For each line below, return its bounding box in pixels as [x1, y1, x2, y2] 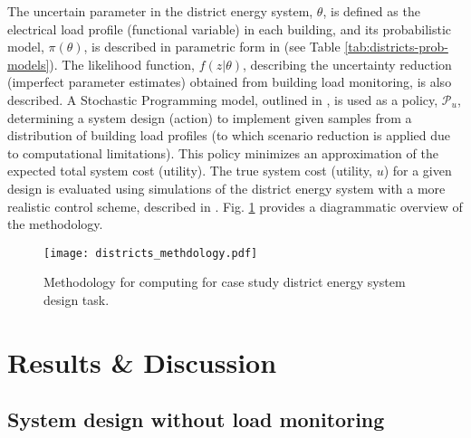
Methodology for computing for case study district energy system [43, 272, 406, 291]
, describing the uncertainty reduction [243, 54, 452, 73]
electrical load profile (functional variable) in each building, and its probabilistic [7, 19, 451, 38]
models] [7, 54, 50, 73]
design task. [43, 290, 110, 309]
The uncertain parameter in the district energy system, [7, 2, 313, 20]
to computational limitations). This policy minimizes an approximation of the [7, 143, 438, 162]
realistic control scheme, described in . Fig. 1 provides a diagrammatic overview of [7, 196, 463, 215]
